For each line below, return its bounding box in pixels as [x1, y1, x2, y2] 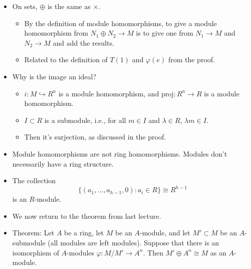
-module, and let [139, 227, 190, 238]
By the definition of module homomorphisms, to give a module [24, 18, 217, 28]
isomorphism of [12, 247, 59, 257]
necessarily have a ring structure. [12, 158, 114, 169]
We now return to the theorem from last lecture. [12, 210, 161, 221]
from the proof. [168, 54, 215, 65]
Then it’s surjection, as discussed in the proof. [24, 131, 166, 142]
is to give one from [136, 28, 193, 38]
